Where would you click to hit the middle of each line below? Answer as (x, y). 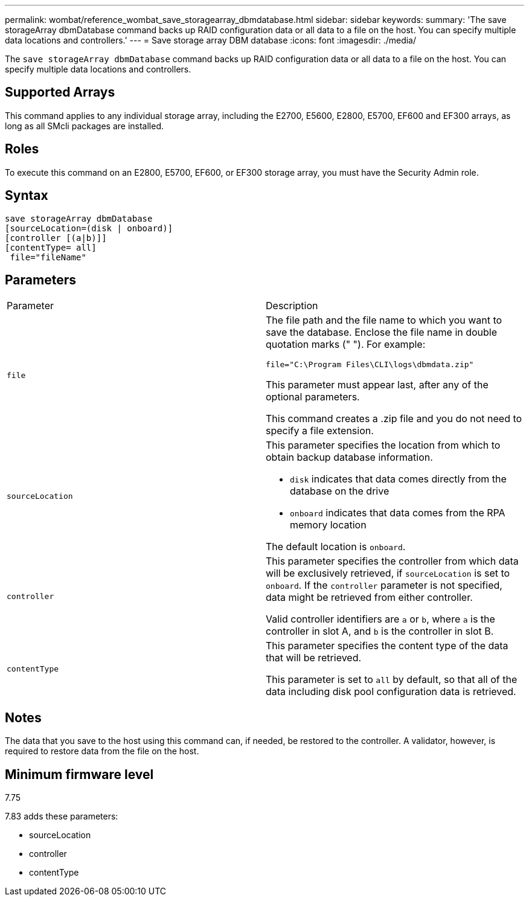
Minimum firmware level (79, 774)
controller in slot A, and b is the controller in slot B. (380, 631)
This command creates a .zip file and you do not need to (394, 419)
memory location (328, 525)
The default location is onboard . (336, 547)
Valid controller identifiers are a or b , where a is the (380, 619)
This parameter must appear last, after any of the (377, 385)
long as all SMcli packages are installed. (84, 126)
